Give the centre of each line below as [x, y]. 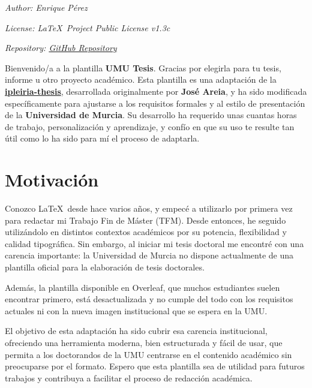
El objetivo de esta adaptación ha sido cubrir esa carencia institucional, [136, 331]
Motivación [52, 180]
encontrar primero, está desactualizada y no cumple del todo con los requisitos [149, 299]
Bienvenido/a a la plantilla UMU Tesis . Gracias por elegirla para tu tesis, [143, 67]
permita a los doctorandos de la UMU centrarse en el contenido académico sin [148, 354]
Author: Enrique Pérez [46, 7]
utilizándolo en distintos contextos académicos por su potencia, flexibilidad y [146, 232]
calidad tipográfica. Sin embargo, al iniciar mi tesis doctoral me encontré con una [154, 243]
